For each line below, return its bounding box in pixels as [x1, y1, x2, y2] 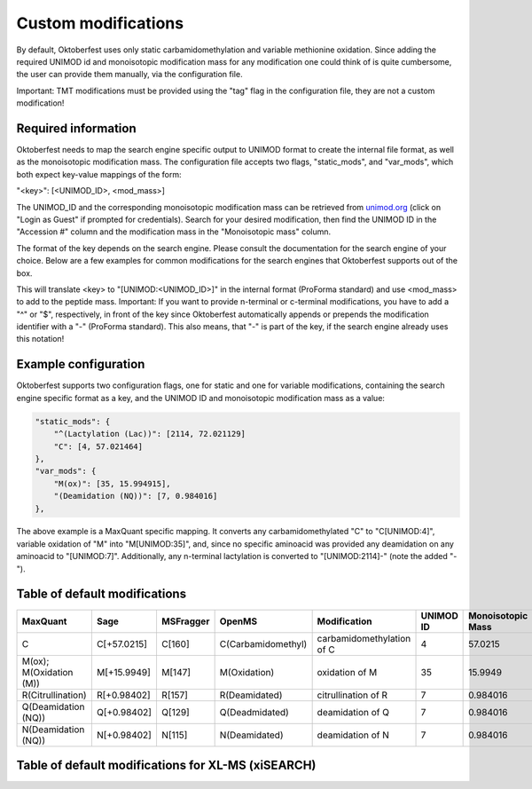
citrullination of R [317, 689, 388, 701]
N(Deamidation [21, 723, 85, 736]
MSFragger [160, 615, 210, 627]
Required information [16, 121, 137, 136]
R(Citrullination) [21, 689, 88, 701]
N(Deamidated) [219, 729, 284, 741]
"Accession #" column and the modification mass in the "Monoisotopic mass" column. [16, 226, 332, 237]
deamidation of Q [317, 706, 390, 718]
